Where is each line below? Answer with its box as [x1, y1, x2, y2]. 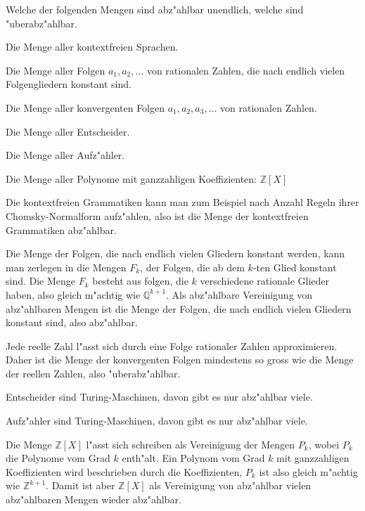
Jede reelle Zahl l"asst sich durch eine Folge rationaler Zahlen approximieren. [6, 338, 338, 353]
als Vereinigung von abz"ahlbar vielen [149, 478, 312, 493]
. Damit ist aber [46, 478, 115, 493]
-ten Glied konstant [252, 259, 337, 274]
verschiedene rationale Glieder [200, 273, 330, 288]
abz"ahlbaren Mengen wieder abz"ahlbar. [6, 492, 181, 507]
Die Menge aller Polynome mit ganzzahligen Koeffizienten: [6, 171, 257, 186]
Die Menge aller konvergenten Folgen [6, 100, 165, 115]
